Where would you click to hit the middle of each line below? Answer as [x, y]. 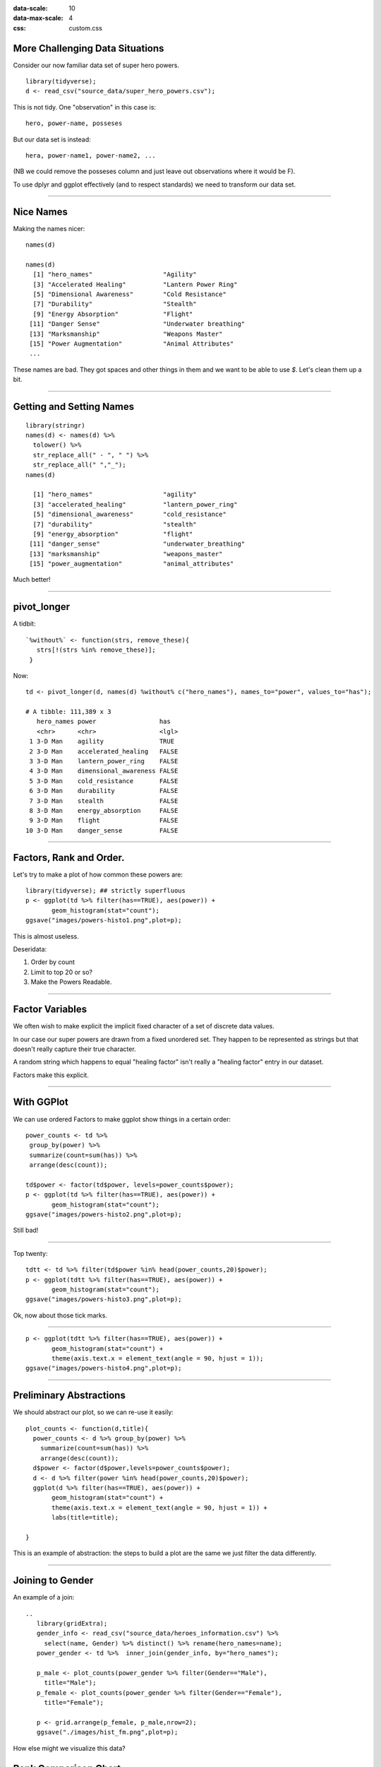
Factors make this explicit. [51, 1075]
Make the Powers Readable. [71, 982]
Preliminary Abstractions [69, 1396]
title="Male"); [70, 1683]
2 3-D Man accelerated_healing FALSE [104, 751]
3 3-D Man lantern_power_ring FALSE [104, 761]
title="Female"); [74, 1703]
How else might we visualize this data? [69, 1748]
